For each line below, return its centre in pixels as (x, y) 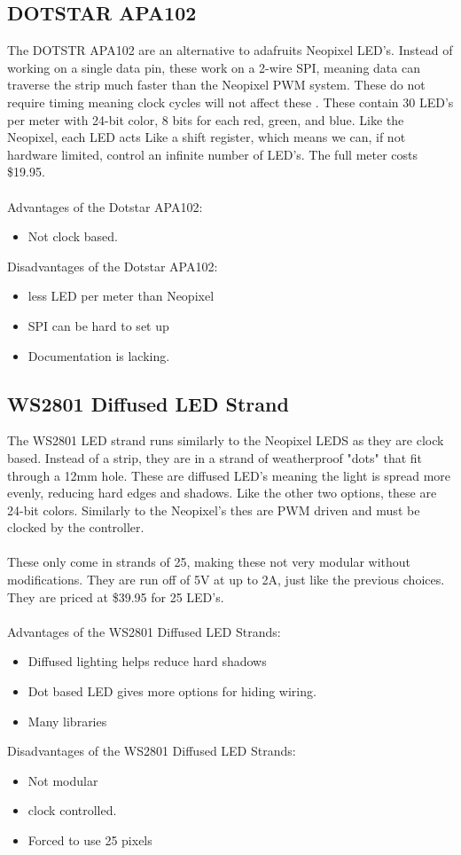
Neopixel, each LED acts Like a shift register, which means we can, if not (207, 137)
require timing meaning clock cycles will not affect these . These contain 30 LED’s (230, 102)
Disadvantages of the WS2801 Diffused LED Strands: (152, 751)
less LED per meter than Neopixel (121, 296)
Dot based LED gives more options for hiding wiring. (172, 691)
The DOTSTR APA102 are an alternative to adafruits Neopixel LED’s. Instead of (230, 50)
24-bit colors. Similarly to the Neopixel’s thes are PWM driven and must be (214, 510)
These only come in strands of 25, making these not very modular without (209, 562)
